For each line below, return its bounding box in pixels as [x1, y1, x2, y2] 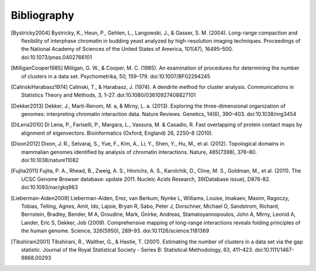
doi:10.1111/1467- [255, 246, 294, 253]
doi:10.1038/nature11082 [21, 157, 79, 164]
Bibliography [11, 9, 74, 22]
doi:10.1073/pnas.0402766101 [21, 53, 92, 61]
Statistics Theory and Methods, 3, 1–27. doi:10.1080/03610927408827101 [21, 91, 196, 99]
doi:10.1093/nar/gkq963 [21, 184, 78, 191]
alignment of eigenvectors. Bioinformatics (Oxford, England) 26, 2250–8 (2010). [21, 129, 214, 136]
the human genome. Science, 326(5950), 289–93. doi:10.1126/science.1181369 [21, 227, 209, 234]
